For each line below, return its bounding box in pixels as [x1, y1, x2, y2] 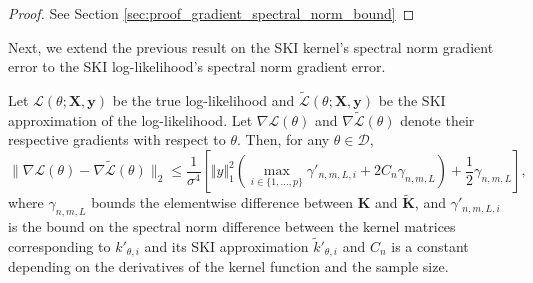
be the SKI [378, 90, 446, 110]
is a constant [391, 235, 469, 256]
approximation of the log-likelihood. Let [8, 109, 253, 130]
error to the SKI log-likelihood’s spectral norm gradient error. [8, 56, 386, 77]
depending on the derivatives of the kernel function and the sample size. [8, 256, 449, 277]
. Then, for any [236, 129, 330, 150]
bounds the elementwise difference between [91, 192, 354, 213]
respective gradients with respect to [8, 129, 226, 150]
